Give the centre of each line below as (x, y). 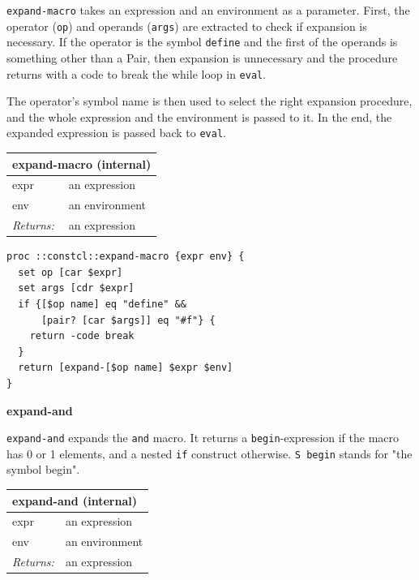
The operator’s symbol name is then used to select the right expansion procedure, (209, 101)
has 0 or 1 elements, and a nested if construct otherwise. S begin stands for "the (209, 453)
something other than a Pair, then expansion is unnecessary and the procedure (202, 57)
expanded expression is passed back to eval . (116, 133)
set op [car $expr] (71, 272)
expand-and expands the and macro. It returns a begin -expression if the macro (203, 438)
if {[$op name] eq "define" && (102, 304)
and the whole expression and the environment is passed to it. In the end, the (199, 116)
